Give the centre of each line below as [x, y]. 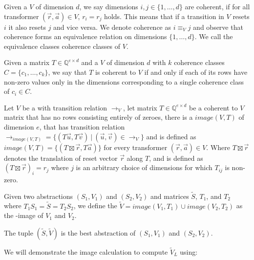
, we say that [67, 72]
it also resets [27, 27]
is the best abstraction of [98, 232]
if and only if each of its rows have [196, 72]
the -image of [24, 215]
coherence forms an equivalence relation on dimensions [85, 36]
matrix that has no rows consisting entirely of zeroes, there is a [98, 117]
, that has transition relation [82, 126]
